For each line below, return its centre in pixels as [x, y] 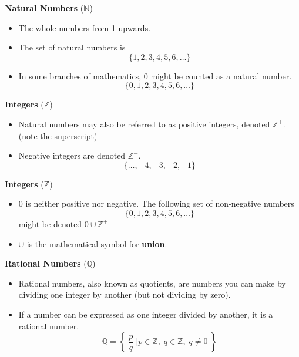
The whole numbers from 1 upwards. [85, 27]
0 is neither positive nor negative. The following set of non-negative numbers [156, 203]
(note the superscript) [58, 135]
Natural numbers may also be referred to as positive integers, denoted [144, 124]
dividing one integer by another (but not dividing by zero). [125, 294]
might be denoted [50, 223]
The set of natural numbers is [72, 47]
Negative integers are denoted [72, 155]
